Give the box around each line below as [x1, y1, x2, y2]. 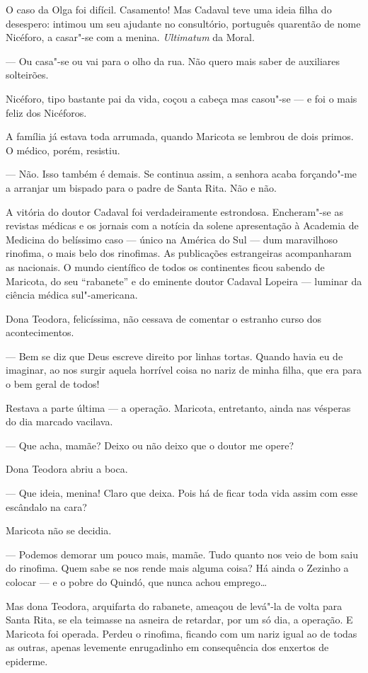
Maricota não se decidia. [6, 523, 112, 538]
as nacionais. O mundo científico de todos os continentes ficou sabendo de [6, 259, 325, 274]
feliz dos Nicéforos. [6, 105, 87, 120]
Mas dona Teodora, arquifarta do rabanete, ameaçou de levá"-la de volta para [6, 598, 343, 613]
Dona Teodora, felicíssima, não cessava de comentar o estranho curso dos [6, 311, 322, 326]
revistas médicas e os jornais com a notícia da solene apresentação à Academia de [6, 218, 359, 233]
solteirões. [6, 67, 49, 82]
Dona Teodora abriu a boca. [6, 461, 128, 476]
